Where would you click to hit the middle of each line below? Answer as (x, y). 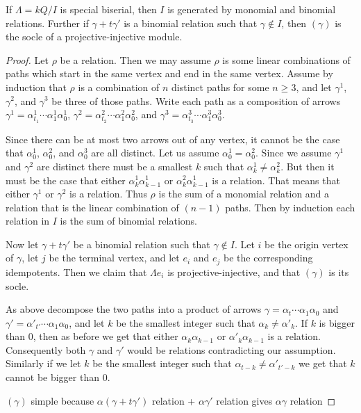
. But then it (308, 166)
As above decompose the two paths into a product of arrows (134, 309)
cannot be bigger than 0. (58, 377)
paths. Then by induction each (290, 207)
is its (339, 272)
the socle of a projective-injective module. (94, 37)
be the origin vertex (307, 244)
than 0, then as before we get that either (92, 336)
